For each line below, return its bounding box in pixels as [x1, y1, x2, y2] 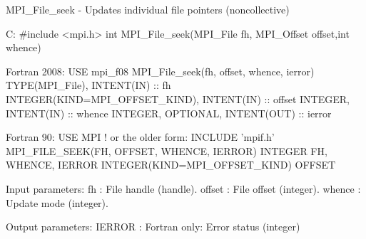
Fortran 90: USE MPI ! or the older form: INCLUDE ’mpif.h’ [6, 129, 275, 144]
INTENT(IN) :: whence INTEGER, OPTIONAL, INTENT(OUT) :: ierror [6, 105, 332, 120]
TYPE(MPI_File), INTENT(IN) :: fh [6, 78, 171, 92]
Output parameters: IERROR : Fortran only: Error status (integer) [6, 219, 300, 234]
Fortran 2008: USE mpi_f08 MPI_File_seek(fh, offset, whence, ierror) [6, 63, 315, 78]
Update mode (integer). [6, 195, 108, 210]
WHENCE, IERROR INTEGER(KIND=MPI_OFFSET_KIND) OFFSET [6, 157, 336, 172]
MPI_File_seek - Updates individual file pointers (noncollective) [6, 2, 290, 16]
